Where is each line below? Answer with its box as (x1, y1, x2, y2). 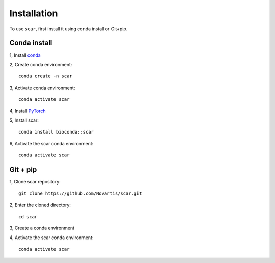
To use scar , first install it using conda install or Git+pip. (9, 25, 128, 32)
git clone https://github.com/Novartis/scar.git (18, 191, 142, 196)
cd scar (18, 214, 38, 220)
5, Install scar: (9, 117, 39, 123)
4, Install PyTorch (9, 108, 46, 114)
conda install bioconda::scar (18, 129, 94, 135)
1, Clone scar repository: (9, 178, 61, 185)
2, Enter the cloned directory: (9, 202, 71, 208)
